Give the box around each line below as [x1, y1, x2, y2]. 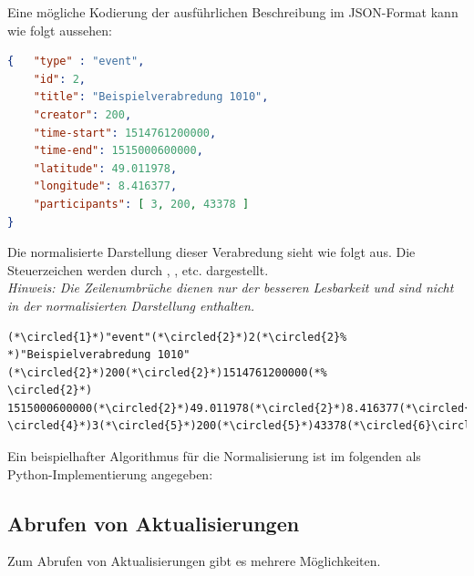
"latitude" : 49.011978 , [33, 161, 178, 175]
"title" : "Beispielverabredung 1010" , [33, 90, 269, 104]
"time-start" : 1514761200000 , [33, 126, 217, 139]
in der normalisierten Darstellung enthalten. [7, 295, 255, 314]
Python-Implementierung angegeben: [7, 464, 213, 483]
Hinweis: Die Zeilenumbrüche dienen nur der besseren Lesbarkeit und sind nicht [7, 278, 454, 297]
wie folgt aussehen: [7, 20, 112, 39]
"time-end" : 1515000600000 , [33, 144, 203, 158]
